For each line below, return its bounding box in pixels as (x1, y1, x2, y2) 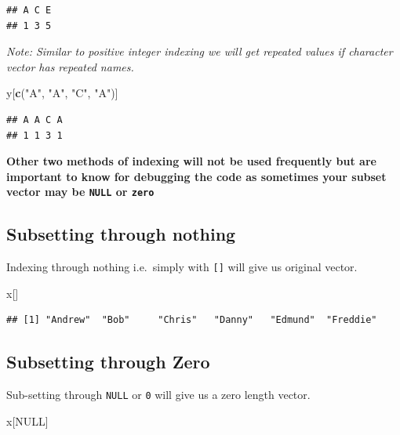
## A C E (6, 5, 52, 16)
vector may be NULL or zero (6, 183, 155, 200)
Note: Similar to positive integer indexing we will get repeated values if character (6, 43, 393, 60)
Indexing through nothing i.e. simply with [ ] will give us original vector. (6, 259, 358, 275)
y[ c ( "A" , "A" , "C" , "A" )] (6, 85, 118, 101)
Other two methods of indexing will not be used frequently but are (6, 153, 376, 169)
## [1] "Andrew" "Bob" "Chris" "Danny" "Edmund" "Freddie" (6, 314, 377, 326)
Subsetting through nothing (6, 222, 236, 246)
